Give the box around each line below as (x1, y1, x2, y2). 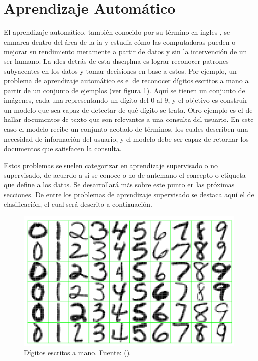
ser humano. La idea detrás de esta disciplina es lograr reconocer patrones (4, 56, 229, 66)
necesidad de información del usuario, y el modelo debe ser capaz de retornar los (4, 133, 249, 144)
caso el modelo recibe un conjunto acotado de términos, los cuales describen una (4, 124, 248, 134)
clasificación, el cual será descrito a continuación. (4, 199, 152, 209)
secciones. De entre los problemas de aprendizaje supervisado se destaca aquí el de (4, 189, 254, 199)
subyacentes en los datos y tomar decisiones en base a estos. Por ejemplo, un (4, 65, 237, 76)
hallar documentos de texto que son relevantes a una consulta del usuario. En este (4, 114, 254, 124)
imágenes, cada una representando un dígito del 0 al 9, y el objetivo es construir (4, 95, 248, 105)
